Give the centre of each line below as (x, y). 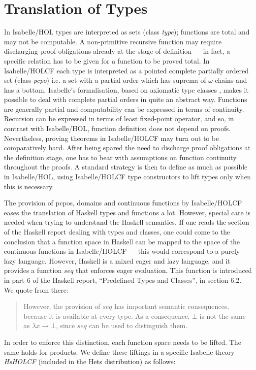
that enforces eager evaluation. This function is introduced (164, 270)
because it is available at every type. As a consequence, (107, 316)
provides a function (33, 270)
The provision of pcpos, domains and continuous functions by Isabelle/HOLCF (123, 203)
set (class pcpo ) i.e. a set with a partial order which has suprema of (105, 80)
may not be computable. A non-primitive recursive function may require (113, 41)
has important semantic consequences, (172, 306)
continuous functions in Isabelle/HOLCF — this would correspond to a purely (122, 251)
